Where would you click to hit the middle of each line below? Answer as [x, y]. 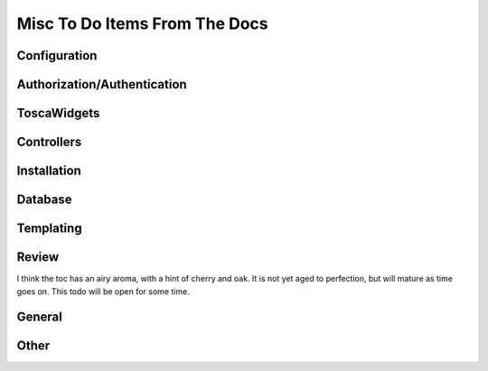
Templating [49, 229]
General [40, 317]
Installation [49, 171]
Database [44, 200]
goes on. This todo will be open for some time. [103, 291]
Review [38, 257]
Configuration [57, 56]
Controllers [49, 142]
